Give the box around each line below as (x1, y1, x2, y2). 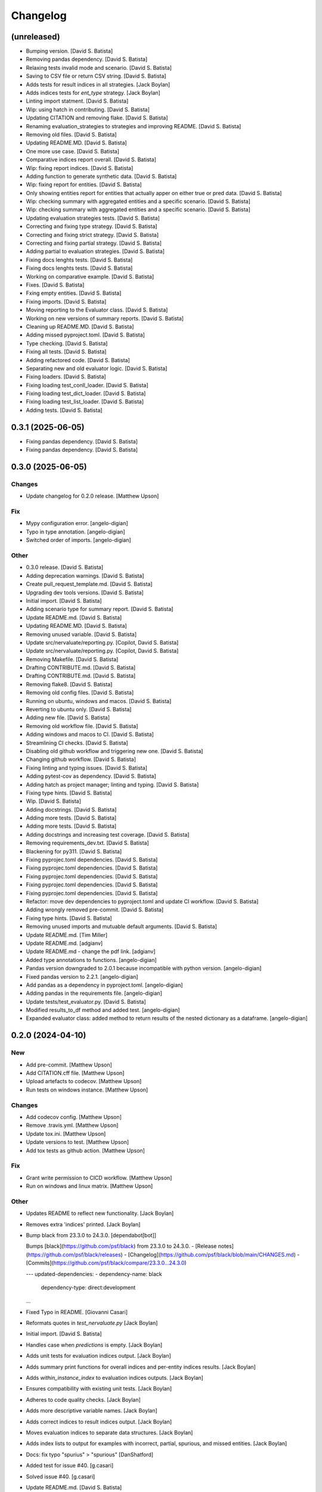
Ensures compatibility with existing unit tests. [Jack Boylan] (26, 1385, 172, 1392)
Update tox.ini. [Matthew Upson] (26, 1130, 106, 1137)
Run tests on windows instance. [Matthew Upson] (26, 1086, 148, 1093)
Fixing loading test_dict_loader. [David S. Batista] (26, 390, 146, 397)
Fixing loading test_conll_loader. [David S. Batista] (26, 381, 148, 389)
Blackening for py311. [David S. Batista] (26, 847, 122, 855)
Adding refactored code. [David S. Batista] (26, 356, 131, 363)
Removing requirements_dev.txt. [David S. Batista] (26, 839, 149, 847)
